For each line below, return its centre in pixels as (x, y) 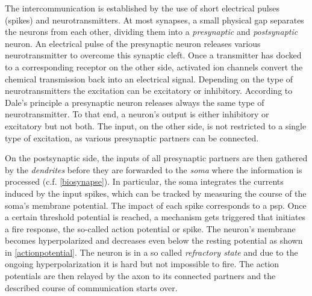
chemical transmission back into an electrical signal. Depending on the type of (149, 79)
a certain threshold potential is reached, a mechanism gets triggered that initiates (155, 217)
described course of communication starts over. (91, 287)
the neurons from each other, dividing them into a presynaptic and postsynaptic (151, 32)
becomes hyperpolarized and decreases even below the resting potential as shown (154, 240)
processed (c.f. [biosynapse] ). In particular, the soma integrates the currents (144, 181)
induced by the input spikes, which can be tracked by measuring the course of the (156, 193)
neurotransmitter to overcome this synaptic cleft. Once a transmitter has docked (153, 55)
